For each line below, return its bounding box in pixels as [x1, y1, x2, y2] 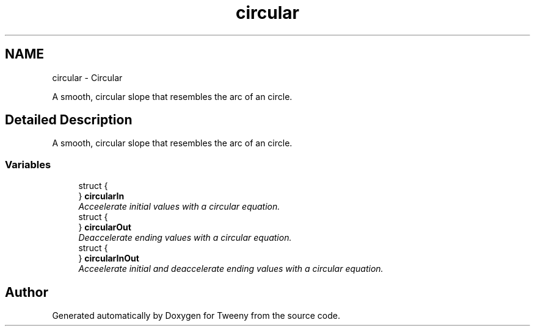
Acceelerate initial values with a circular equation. [78, 201, 280, 212]
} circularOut [78, 222, 131, 233]
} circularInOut [78, 253, 139, 264]
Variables [5, 158, 51, 171]
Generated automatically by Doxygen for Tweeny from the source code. [52, 310, 340, 321]
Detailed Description [5, 112, 133, 128]
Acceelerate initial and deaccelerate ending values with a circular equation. [78, 263, 384, 274]
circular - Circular [52, 72, 123, 83]
